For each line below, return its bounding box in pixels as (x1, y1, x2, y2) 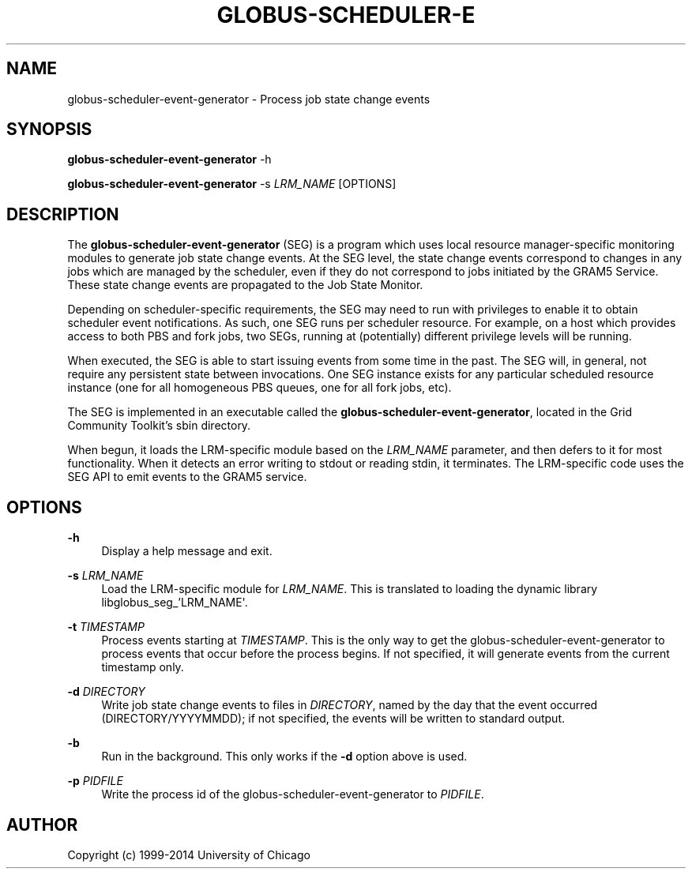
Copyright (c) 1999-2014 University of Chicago (67, 847, 310, 862)
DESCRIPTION (6, 204, 119, 224)
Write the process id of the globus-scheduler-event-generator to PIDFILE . (101, 787, 484, 802)
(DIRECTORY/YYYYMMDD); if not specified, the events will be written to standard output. (101, 712, 565, 726)
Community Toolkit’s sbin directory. (67, 419, 251, 433)
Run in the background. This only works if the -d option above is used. (101, 749, 468, 764)
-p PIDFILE (67, 774, 123, 788)
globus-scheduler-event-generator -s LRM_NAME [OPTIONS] (67, 177, 397, 191)
